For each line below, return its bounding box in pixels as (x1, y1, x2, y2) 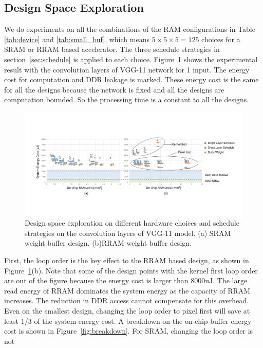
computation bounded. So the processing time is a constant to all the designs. (4, 94, 249, 105)
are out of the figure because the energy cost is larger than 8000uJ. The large (4, 275, 248, 286)
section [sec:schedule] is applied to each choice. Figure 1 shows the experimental (4, 53, 258, 64)
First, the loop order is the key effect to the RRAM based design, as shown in (4, 254, 249, 265)
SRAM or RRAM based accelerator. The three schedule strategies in (4, 44, 220, 54)
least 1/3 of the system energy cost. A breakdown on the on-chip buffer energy (4, 315, 252, 326)
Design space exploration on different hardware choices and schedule (25, 217, 239, 228)
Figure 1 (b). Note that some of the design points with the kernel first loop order (4, 265, 258, 276)
